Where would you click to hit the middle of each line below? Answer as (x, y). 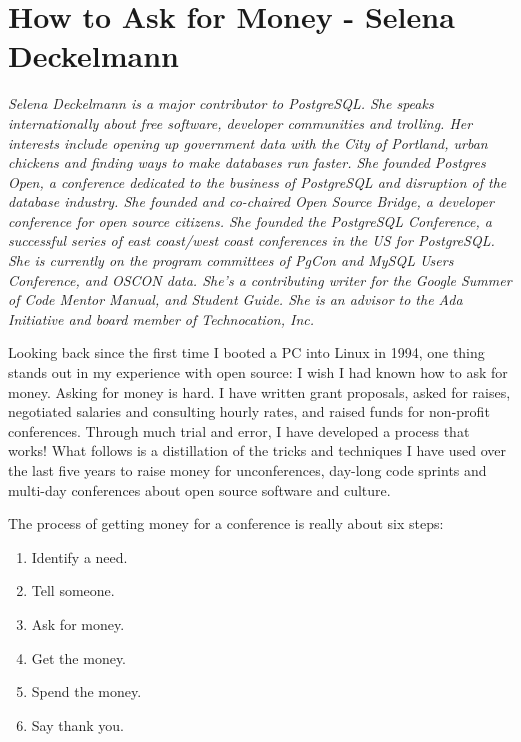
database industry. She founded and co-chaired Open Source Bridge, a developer (251, 201)
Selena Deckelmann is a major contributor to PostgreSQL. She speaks (221, 103)
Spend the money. (86, 691)
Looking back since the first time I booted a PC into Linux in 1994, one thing (246, 352)
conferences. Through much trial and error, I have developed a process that (239, 430)
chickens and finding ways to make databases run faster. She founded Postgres (247, 162)
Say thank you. (77, 724)
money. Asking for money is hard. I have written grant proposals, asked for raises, (259, 391)
